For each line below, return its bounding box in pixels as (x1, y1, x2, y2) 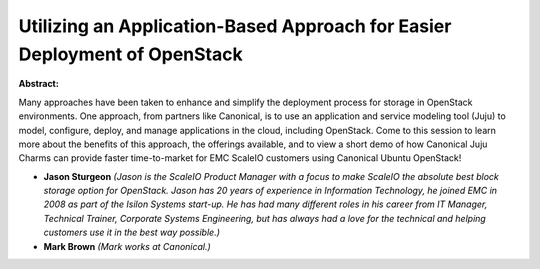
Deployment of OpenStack (18, 43, 244, 65)
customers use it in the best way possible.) (43, 226, 220, 239)
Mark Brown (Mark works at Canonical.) (43, 240, 212, 252)
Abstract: (18, 78, 59, 90)
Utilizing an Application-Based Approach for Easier (18, 15, 452, 37)
